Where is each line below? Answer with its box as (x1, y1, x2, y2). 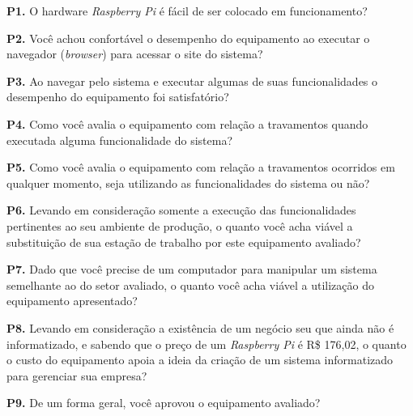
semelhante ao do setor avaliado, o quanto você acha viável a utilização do (6, 276, 374, 293)
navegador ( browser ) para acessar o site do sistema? (6, 45, 263, 62)
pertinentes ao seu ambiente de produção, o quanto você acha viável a (6, 217, 353, 234)
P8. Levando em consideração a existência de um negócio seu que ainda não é (6, 319, 394, 336)
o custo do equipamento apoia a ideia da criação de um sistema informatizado (6, 351, 394, 368)
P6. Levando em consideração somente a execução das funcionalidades (6, 202, 356, 219)
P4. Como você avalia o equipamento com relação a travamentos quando (6, 115, 368, 132)
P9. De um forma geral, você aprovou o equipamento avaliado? (6, 394, 321, 411)
